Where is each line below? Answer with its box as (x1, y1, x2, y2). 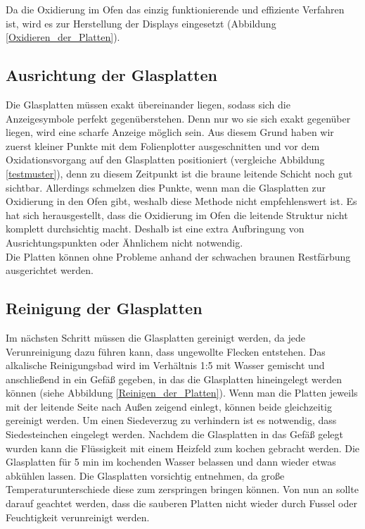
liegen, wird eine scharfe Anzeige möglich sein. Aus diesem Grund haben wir (6, 125, 334, 139)
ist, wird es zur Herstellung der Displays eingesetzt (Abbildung (6, 15, 276, 30)
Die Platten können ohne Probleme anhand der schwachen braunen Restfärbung (6, 249, 351, 263)
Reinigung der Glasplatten (6, 297, 203, 319)
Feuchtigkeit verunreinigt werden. (6, 509, 150, 524)
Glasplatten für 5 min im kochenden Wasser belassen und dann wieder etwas (6, 454, 336, 469)
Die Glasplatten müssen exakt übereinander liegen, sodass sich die (6, 97, 290, 111)
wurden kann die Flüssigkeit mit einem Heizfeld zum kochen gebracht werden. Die (6, 440, 360, 455)
